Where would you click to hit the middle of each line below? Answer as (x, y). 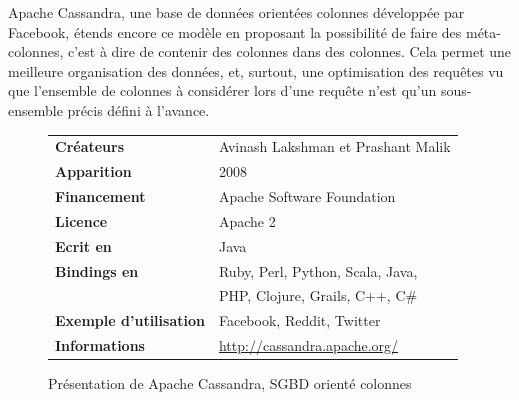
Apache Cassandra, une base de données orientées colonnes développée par (236, 12)
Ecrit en (83, 245)
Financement (100, 196)
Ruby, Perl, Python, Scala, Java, (318, 270)
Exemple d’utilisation (130, 320)
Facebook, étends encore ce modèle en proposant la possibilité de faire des (235, 31)
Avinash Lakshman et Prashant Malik (334, 146)
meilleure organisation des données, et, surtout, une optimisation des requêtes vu (256, 70)
